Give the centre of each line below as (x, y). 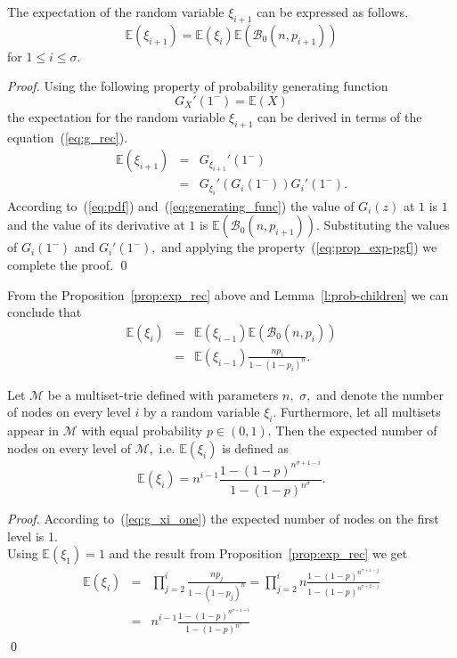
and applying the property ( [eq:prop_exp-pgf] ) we (299, 247)
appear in (33, 431)
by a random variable (202, 412)
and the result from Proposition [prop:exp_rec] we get (258, 553)
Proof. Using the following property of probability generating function (198, 86)
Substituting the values (387, 225)
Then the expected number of (356, 431)
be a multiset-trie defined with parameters (163, 394)
